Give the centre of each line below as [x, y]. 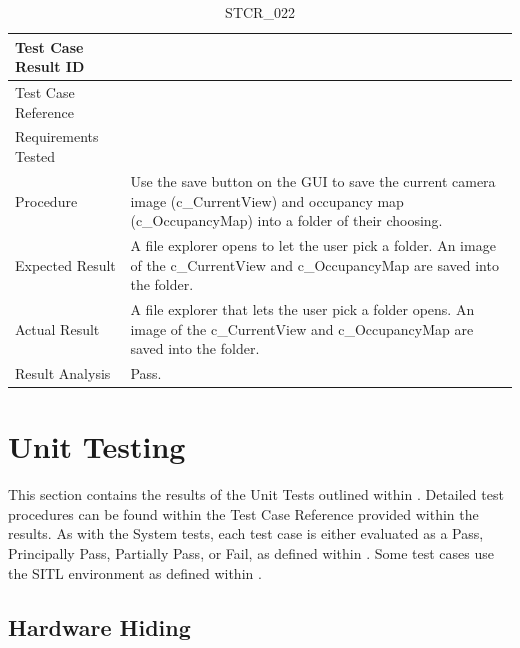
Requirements [57, 136]
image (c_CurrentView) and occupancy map [267, 200]
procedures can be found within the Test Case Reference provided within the [243, 513]
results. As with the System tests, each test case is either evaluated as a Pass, [246, 533]
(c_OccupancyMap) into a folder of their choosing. [286, 220]
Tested [35, 156]
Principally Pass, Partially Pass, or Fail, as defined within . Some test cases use [251, 553]
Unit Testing [97, 446]
